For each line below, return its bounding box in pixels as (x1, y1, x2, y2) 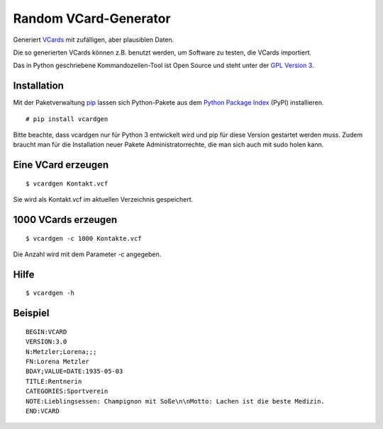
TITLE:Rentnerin (26, 377, 82, 385)
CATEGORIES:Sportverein (26, 387, 109, 396)
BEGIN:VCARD (26, 328, 67, 336)
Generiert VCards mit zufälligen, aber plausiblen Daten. (13, 35, 174, 44)
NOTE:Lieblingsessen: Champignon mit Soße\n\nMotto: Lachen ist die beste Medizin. (26, 397, 326, 405)
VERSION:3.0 (26, 338, 67, 346)
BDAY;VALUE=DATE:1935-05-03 (26, 367, 123, 375)
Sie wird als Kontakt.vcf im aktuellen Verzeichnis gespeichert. (13, 195, 194, 204)
